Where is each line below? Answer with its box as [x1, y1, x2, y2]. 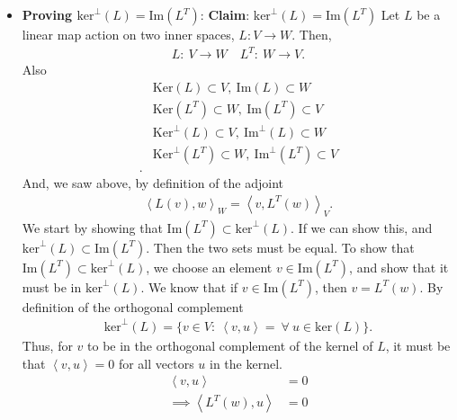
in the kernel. [210, 353, 282, 372]
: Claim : [200, 5, 250, 23]
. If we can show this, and [291, 218, 433, 237]
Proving [22, 5, 72, 23]
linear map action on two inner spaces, [22, 25, 235, 43]
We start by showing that [22, 218, 163, 237]
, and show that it [349, 257, 449, 276]
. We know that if [140, 277, 238, 296]
